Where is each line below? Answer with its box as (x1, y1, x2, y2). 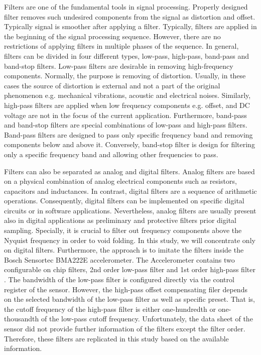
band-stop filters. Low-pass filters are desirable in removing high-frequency (4, 60, 233, 71)
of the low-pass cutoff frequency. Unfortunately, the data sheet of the (41, 313, 253, 324)
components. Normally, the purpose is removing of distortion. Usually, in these (4, 70, 246, 81)
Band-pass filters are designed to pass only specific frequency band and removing (4, 129, 253, 140)
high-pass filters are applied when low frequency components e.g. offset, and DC (4, 99, 250, 110)
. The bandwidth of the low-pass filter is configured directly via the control (4, 274, 234, 285)
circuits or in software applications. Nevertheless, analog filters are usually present (4, 205, 256, 215)
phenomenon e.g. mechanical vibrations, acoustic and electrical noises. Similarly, (4, 90, 251, 100)
